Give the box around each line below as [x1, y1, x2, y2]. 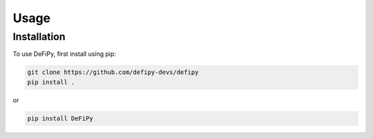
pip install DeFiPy [27, 114, 93, 122]
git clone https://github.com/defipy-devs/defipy [27, 68, 199, 76]
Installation [12, 30, 66, 43]
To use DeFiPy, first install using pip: [12, 50, 117, 58]
